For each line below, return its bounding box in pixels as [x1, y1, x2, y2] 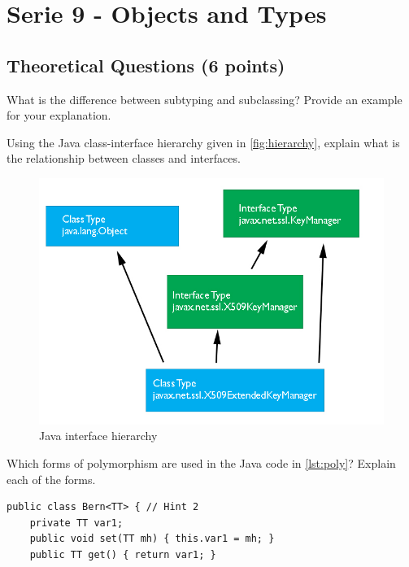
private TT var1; [29, 517, 124, 529]
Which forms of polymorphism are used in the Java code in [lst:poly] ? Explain [7, 454, 396, 471]
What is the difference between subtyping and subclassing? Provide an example [7, 90, 402, 107]
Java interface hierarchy [39, 427, 158, 444]
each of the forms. [7, 470, 96, 487]
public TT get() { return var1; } [29, 548, 216, 560]
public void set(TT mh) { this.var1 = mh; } [29, 533, 275, 545]
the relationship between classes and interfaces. [7, 150, 241, 167]
